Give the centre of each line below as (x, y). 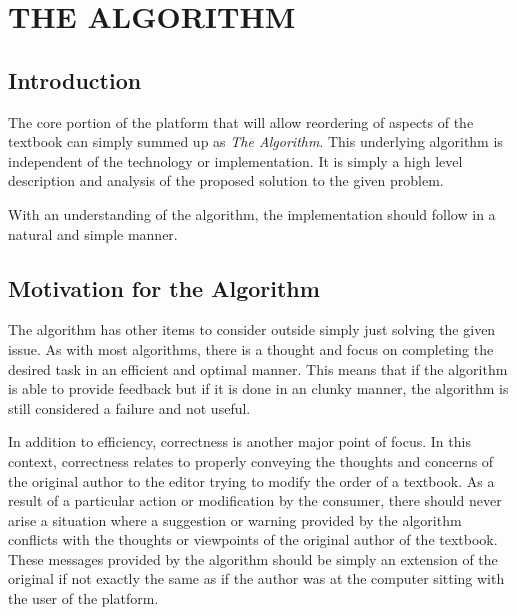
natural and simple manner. (93, 233)
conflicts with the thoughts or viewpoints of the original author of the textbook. (253, 539)
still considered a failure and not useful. (129, 407)
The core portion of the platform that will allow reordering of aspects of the (241, 121)
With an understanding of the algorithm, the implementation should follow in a (252, 213)
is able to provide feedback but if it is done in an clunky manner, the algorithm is (258, 388)
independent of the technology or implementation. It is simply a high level (235, 160)
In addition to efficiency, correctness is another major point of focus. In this (239, 441)
